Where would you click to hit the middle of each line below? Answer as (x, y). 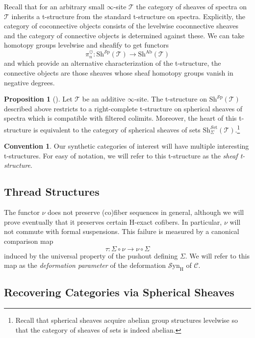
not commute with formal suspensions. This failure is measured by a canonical (122, 231)
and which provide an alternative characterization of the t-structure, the (113, 63)
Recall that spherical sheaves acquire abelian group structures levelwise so (127, 320)
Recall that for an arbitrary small (54, 6)
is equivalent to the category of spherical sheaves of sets (117, 129)
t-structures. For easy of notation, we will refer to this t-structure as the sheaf (121, 155)
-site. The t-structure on (171, 99)
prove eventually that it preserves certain (66, 221)
